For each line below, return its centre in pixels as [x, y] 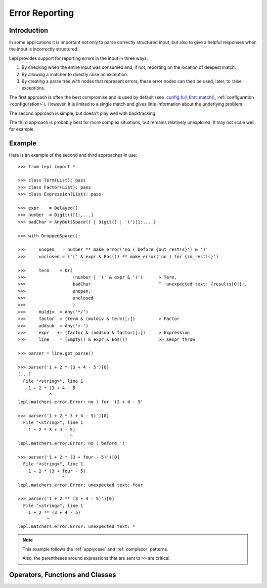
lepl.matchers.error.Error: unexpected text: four [81, 485]
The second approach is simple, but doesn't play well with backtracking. [83, 113]
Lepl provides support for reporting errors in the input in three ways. [79, 58]
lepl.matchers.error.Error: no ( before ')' [73, 443]
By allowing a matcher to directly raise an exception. [75, 74]
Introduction [29, 30]
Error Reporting [42, 13]
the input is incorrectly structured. [44, 49]
